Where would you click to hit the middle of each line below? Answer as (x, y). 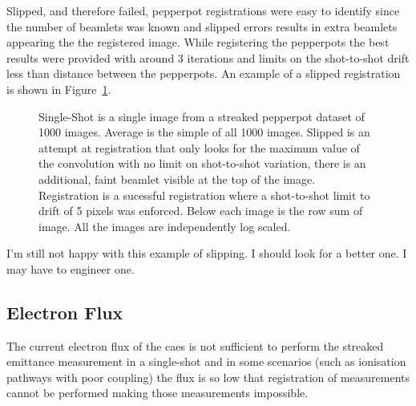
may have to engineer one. (71, 268)
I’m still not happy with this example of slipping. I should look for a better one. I (207, 253)
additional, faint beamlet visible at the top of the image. (177, 179)
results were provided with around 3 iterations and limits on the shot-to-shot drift (208, 57)
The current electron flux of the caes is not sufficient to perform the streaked (195, 345)
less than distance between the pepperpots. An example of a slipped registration (204, 73)
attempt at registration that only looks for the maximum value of (199, 147)
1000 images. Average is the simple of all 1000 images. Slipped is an (204, 132)
